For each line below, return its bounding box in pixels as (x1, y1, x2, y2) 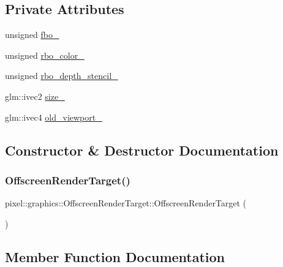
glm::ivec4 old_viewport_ (5, 110, 102, 123)
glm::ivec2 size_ (5, 89, 65, 102)
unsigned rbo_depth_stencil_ (5, 69, 118, 82)
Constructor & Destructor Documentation (5, 140, 279, 159)
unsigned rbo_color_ (5, 48, 85, 61)
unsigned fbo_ (5, 28, 59, 41)
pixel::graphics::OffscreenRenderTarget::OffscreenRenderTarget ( (5, 197, 247, 209)
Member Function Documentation (5, 247, 225, 266)
